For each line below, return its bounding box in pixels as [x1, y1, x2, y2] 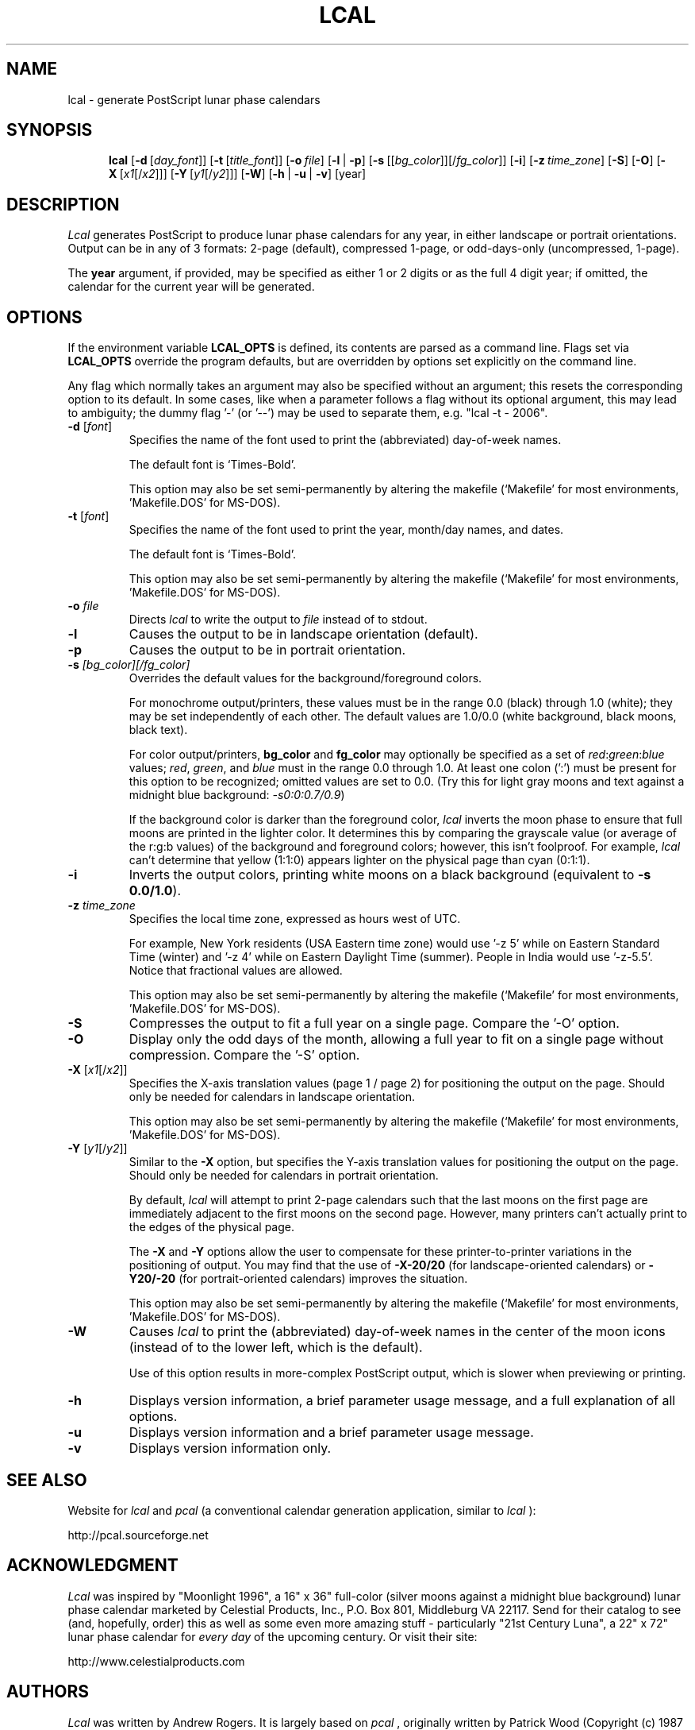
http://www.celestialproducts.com [67, 1654, 245, 1668]
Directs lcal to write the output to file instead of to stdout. [129, 612, 428, 627]
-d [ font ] [67, 419, 113, 434]
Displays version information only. [129, 1440, 332, 1457]
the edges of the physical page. [129, 1220, 295, 1234]
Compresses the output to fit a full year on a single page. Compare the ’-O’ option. [129, 1015, 620, 1032]
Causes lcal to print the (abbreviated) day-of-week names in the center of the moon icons [129, 1323, 666, 1340]
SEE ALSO [6, 1469, 87, 1490]
